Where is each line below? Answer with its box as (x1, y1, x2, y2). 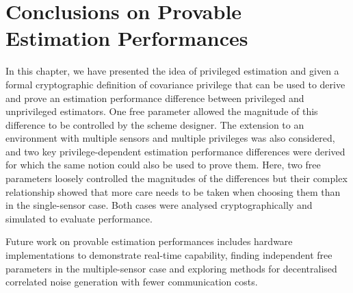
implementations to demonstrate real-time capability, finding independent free (5, 248, 332, 262)
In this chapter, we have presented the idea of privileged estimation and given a (5, 64, 339, 78)
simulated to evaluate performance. (5, 211, 153, 225)
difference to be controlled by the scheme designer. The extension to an (5, 117, 304, 131)
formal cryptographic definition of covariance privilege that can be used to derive (5, 77, 345, 91)
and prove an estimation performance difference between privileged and (5, 90, 304, 105)
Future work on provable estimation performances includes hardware (5, 234, 293, 249)
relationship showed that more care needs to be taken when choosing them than (5, 184, 341, 199)
